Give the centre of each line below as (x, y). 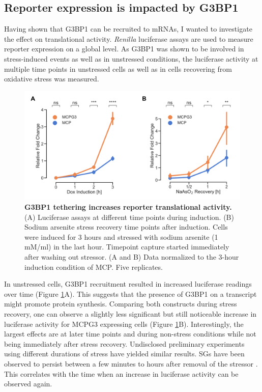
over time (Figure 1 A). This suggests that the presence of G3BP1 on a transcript (130, 293)
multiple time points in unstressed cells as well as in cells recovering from (118, 68)
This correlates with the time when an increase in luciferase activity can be (121, 373)
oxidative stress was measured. (52, 79)
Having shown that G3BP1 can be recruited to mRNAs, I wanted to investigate (128, 29)
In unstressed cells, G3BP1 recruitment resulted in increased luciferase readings (128, 284)
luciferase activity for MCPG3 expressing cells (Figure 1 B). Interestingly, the (124, 324)
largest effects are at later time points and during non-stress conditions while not (130, 334)
